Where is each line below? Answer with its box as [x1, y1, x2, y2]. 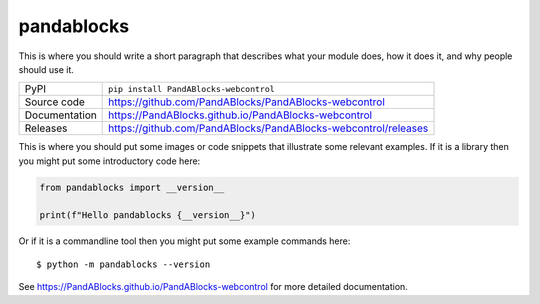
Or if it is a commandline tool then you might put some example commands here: [18, 235, 351, 247]
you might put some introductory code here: [18, 155, 201, 167]
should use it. [18, 63, 75, 75]
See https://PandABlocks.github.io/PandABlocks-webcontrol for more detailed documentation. [18, 281, 409, 293]
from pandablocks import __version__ [39, 181, 225, 193]
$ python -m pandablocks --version [36, 258, 211, 270]
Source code [24, 95, 85, 109]
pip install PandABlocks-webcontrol [108, 83, 275, 94]
